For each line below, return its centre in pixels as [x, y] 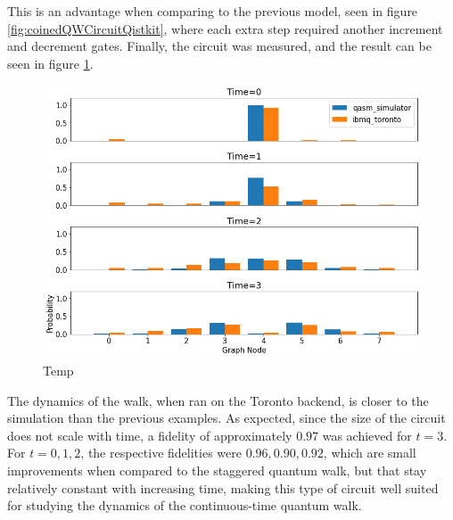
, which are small [370, 453]
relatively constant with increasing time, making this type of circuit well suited [223, 487]
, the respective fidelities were [161, 453]
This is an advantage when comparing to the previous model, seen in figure [213, 11]
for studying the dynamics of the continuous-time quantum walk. [185, 505]
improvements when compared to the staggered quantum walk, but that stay [217, 470]
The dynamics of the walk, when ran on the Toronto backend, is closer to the [218, 400]
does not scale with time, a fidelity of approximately [150, 435]
